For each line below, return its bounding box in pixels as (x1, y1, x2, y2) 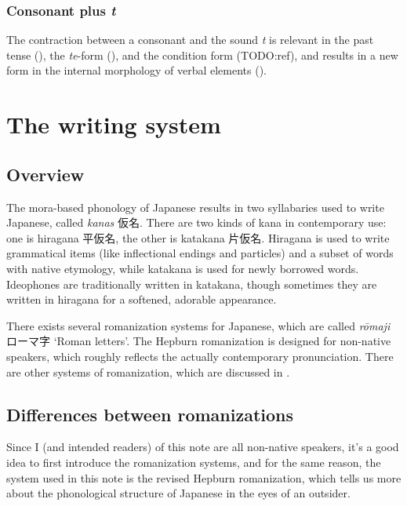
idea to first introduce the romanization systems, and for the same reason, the (6, 453, 381, 470)
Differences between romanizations (6, 402, 294, 426)
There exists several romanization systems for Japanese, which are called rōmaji (6, 317, 391, 333)
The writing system (6, 108, 221, 140)
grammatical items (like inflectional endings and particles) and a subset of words (6, 245, 394, 261)
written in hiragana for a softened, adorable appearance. (6, 291, 277, 308)
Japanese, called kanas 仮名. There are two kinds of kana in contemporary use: (6, 214, 387, 231)
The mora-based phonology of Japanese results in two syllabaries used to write (6, 198, 384, 215)
